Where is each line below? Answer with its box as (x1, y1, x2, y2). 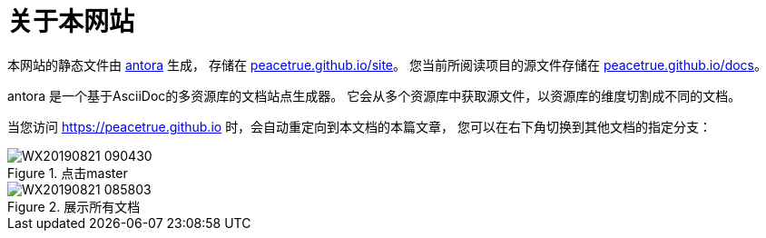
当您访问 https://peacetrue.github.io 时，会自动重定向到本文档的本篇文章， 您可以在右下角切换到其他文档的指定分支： (7, 118, 712, 134)
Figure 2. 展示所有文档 (7, 198, 141, 214)
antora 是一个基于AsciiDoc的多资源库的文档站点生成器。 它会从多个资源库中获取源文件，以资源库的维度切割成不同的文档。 (7, 87, 741, 104)
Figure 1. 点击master (7, 164, 128, 181)
